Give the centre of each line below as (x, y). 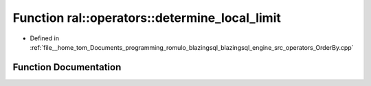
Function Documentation (67, 67)
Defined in (45, 38)
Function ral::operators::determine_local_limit (147, 18)
